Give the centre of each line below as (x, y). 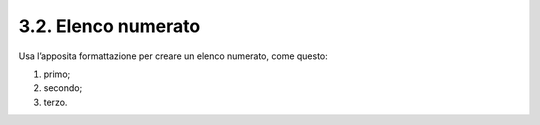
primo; (57, 74)
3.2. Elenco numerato (109, 26)
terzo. (55, 102)
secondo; (63, 88)
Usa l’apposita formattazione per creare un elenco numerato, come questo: (173, 56)
